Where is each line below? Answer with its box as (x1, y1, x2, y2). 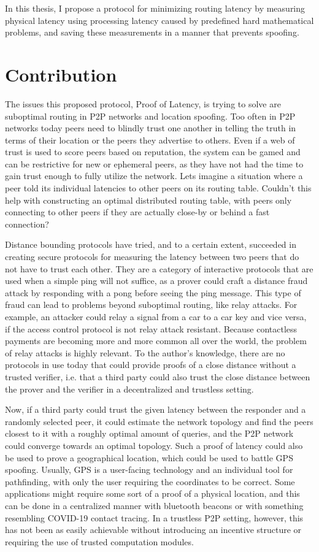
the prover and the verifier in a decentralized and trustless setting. (5, 382, 254, 395)
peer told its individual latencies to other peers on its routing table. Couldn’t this (5, 182, 312, 194)
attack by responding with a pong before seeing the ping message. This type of (5, 286, 301, 299)
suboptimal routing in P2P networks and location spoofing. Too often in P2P (5, 109, 296, 122)
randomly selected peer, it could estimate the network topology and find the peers (5, 415, 313, 427)
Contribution (5, 61, 117, 86)
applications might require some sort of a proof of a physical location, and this (5, 487, 300, 500)
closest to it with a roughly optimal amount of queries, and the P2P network (5, 427, 294, 440)
